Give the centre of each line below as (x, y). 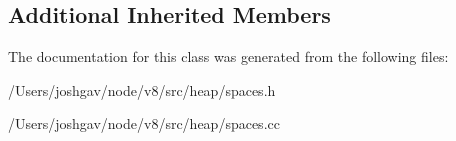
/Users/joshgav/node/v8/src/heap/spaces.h (142, 89)
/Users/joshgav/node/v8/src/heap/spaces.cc (144, 123)
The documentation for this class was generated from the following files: (228, 56)
